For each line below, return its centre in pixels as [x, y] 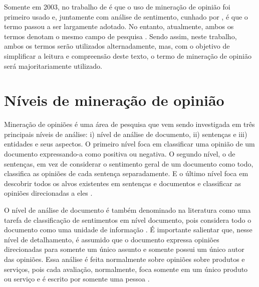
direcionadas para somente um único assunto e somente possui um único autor [124, 249]
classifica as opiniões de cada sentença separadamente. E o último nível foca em [126, 173]
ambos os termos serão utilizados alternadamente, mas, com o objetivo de [117, 46]
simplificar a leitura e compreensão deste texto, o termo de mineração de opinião [128, 55]
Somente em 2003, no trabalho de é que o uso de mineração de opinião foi [117, 7]
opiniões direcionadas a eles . [48, 193]
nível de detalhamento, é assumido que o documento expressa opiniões [112, 239]
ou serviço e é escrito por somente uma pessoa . [77, 279]
